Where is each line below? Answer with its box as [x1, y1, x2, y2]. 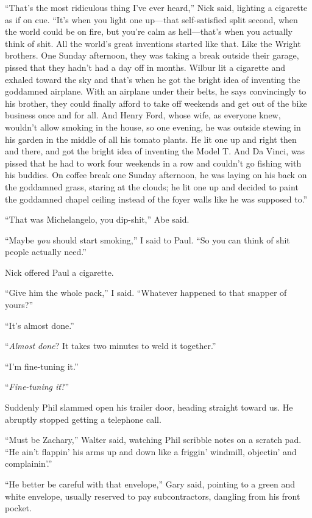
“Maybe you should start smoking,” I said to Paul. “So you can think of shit [5, 233, 290, 246]
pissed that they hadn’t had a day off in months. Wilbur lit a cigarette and [5, 60, 286, 73]
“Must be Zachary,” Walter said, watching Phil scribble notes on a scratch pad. [5, 433, 302, 446]
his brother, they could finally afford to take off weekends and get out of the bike [5, 96, 307, 109]
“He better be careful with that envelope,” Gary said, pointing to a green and [5, 478, 295, 490]
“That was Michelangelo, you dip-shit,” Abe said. [5, 213, 190, 226]
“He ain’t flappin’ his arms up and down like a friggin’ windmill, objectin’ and [5, 445, 297, 458]
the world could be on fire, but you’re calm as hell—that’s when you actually [5, 25, 293, 38]
